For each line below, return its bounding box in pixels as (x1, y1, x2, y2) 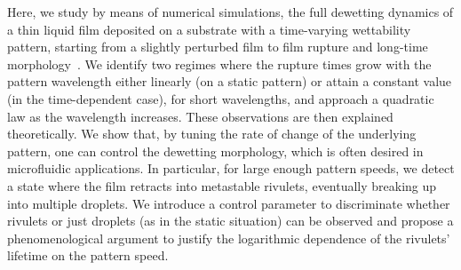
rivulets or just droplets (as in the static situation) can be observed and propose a (7, 211, 454, 230)
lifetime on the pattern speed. (7, 246, 169, 265)
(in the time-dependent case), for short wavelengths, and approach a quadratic (7, 89, 434, 107)
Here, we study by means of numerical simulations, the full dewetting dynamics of (7, 3, 454, 20)
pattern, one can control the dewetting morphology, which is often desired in (7, 141, 424, 160)
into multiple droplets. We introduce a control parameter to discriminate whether (7, 194, 450, 212)
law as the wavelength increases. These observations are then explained (7, 107, 393, 125)
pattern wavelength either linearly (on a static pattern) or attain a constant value (7, 72, 452, 91)
